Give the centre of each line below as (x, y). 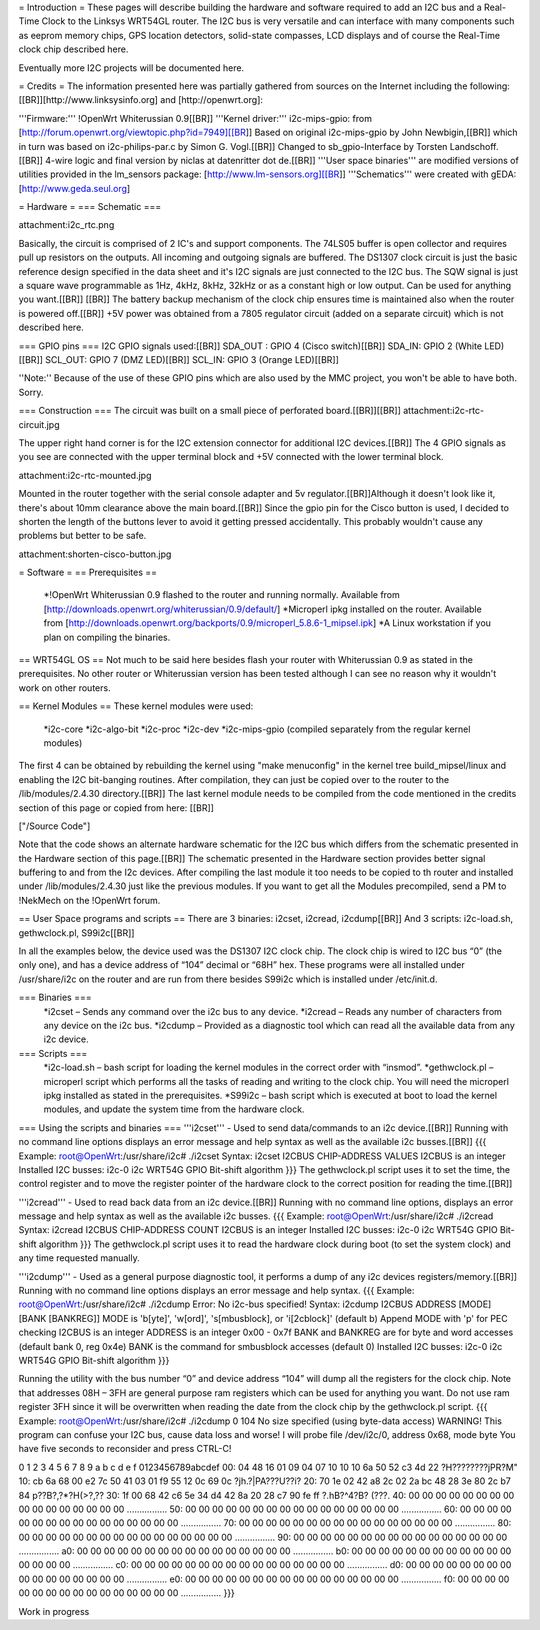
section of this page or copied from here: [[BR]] (116, 807)
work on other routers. (64, 687)
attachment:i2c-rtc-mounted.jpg (85, 475)
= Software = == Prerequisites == (88, 572)
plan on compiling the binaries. (107, 637)
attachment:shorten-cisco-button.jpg (95, 554)
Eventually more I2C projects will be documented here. (131, 67)
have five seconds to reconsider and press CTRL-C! (125, 1449)
